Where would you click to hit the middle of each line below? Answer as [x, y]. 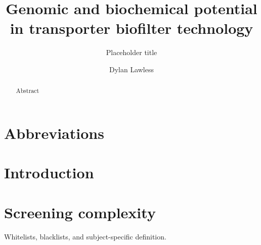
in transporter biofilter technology [132, 28]
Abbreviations [54, 133]
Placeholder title [132, 52]
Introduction [49, 173]
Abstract [28, 91]
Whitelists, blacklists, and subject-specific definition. [85, 236]
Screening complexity [80, 212]
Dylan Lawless [132, 69]
